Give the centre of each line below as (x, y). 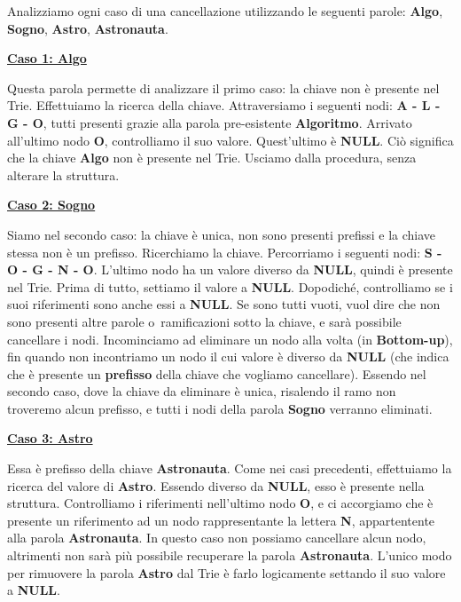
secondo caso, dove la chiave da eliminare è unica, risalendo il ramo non (202, 391)
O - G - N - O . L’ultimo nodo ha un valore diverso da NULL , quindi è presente (230, 269)
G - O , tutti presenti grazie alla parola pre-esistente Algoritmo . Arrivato (210, 122)
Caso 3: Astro (50, 438)
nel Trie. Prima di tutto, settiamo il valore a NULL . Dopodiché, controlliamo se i (230, 286)
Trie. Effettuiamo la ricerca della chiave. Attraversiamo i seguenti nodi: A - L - (224, 105)
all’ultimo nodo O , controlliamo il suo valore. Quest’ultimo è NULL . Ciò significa (230, 140)
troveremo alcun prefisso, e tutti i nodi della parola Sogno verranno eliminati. (220, 408)
